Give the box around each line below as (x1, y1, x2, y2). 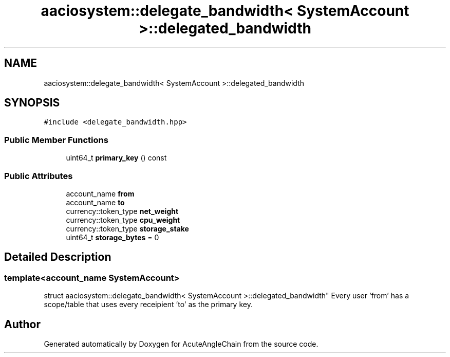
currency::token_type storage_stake (66, 224, 189, 233)
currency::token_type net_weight (66, 206, 179, 216)
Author (4, 317, 41, 331)
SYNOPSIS (4, 96, 60, 110)
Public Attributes (4, 170, 73, 181)
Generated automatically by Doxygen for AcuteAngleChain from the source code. (44, 340, 318, 348)
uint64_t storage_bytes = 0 (66, 233, 159, 242)
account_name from (66, 189, 135, 198)
